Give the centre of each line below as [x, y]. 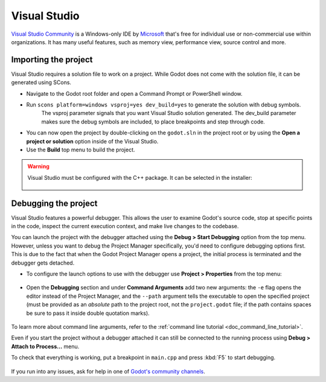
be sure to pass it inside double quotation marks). [88, 313]
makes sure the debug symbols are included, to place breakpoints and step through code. [153, 122]
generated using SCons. [41, 82]
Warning [38, 166]
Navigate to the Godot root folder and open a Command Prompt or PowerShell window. [134, 93]
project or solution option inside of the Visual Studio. [92, 141]
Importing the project [52, 60]
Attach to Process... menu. [45, 346]
